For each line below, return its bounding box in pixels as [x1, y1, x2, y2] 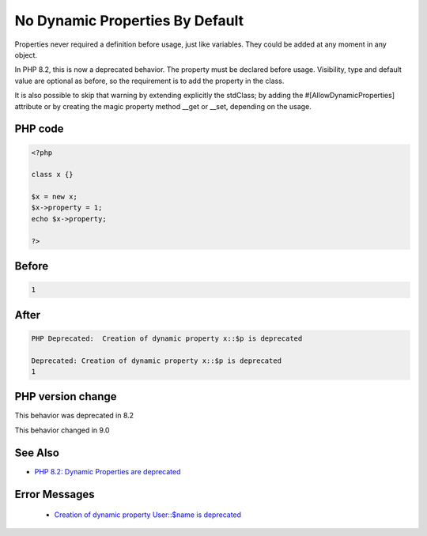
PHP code [14, 123, 64, 136]
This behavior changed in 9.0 [14, 425, 110, 435]
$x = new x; [31, 192, 78, 202]
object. [14, 50, 38, 59]
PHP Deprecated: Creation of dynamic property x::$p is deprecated [31, 334, 303, 343]
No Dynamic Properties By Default [14, 12, 244, 29]
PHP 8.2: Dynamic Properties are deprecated [34, 466, 181, 476]
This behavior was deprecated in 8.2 [14, 411, 134, 421]
